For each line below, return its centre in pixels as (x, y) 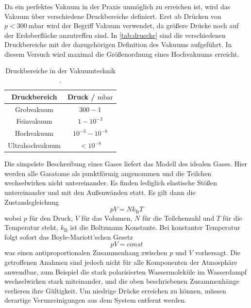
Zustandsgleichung (32, 202)
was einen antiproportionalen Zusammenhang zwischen (86, 252)
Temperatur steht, (31, 227)
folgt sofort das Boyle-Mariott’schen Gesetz (69, 236)
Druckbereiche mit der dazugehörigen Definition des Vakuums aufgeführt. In (118, 44)
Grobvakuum (34, 109)
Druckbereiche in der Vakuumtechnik (60, 70)
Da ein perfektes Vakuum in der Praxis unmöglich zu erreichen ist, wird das (117, 6)
